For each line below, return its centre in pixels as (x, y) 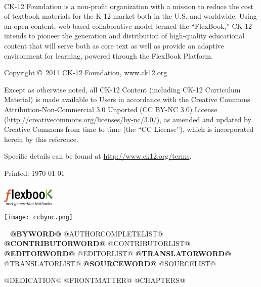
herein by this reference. (41, 139)
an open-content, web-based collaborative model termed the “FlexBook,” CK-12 (128, 26)
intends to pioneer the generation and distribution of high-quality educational (124, 36)
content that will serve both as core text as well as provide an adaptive (114, 45)
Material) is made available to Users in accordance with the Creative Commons (127, 99)
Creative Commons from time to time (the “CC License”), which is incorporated (129, 129)
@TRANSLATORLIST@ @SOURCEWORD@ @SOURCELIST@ (110, 263)
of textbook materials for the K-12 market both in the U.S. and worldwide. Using (130, 16)
